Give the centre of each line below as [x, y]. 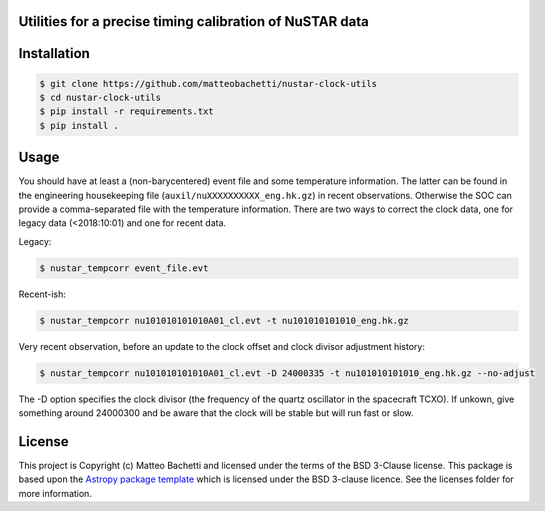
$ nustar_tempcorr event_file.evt [124, 268]
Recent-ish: [42, 294]
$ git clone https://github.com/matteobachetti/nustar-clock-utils [208, 83]
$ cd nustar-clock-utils [100, 98]
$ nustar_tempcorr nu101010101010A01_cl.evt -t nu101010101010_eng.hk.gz [224, 320]
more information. [55, 493]
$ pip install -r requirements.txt [126, 111]
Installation [54, 53]
